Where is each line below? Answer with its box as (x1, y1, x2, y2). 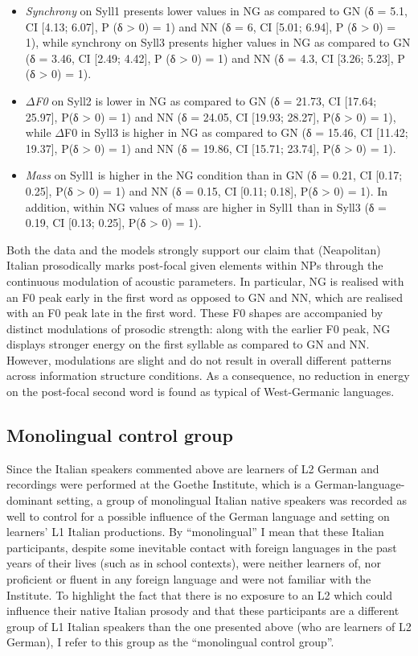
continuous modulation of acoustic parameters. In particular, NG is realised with (6, 272, 404, 289)
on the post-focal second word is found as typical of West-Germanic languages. (6, 383, 395, 400)
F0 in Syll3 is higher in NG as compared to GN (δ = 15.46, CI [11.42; (64, 124, 408, 141)
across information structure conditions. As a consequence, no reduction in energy (6, 367, 410, 384)
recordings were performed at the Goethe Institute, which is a (6, 476, 311, 493)
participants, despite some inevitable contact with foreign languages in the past (6, 538, 397, 555)
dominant (6, 492, 53, 509)
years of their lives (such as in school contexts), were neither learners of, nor (6, 555, 381, 571)
